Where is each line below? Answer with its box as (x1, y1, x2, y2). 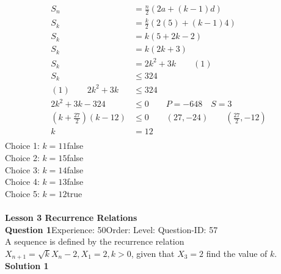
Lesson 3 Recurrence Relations (5, 211, 137, 224)
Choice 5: (5, 187, 40, 200)
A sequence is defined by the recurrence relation (5, 235, 184, 248)
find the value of (206, 247, 268, 259)
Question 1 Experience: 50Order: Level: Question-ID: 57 (5, 223, 218, 236)
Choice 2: (5, 151, 40, 164)
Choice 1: (5, 139, 40, 152)
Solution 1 (5, 259, 49, 272)
